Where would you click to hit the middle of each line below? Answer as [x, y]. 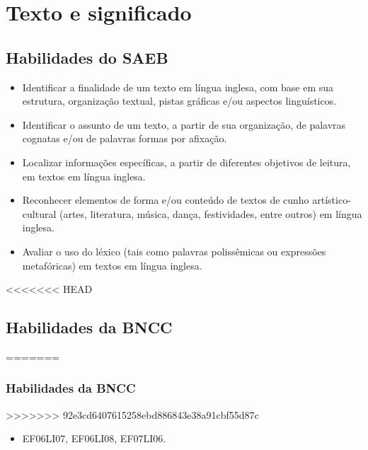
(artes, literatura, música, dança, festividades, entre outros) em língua [211, 213]
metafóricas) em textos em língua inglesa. [112, 265]
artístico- [332, 200]
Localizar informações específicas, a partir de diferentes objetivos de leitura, [186, 162]
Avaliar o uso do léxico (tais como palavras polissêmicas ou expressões [174, 251]
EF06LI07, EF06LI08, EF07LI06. [94, 438]
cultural [39, 213]
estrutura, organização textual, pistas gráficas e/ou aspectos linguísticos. [179, 101]
